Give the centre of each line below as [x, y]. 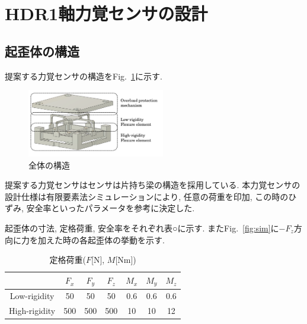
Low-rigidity [32, 296]
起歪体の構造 [42, 51]
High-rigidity [32, 311]
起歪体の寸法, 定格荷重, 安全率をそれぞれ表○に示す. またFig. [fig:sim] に [142, 228]
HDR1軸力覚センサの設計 [106, 13]
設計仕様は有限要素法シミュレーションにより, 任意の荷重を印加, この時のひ [151, 196]
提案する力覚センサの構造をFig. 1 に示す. [84, 76]
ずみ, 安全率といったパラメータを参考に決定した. [100, 208]
